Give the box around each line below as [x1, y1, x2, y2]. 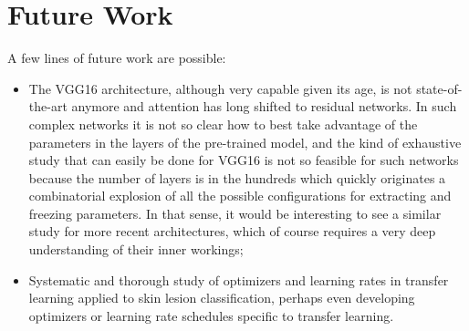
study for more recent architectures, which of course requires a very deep [28, 222, 436, 241]
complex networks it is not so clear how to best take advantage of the [28, 114, 418, 133]
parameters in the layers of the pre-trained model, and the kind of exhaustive [28, 132, 462, 151]
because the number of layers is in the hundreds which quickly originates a [28, 168, 446, 187]
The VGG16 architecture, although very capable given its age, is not [28, 78, 412, 98]
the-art [28, 97, 68, 116]
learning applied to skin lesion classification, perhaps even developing [28, 288, 415, 307]
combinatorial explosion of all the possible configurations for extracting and [28, 186, 452, 205]
